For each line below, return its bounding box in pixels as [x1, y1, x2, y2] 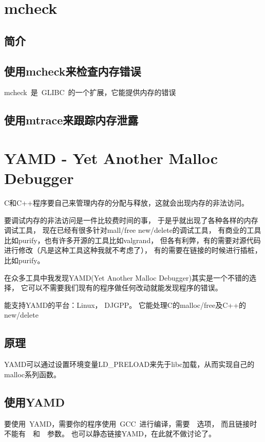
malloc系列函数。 [4, 369, 61, 379]
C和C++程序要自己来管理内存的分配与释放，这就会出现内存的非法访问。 [4, 197, 249, 208]
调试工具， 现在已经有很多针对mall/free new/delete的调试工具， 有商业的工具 [4, 225, 261, 235]
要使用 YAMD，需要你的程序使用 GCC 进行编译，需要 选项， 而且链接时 [4, 418, 257, 429]
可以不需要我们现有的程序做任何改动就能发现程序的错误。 [28, 282, 222, 293]
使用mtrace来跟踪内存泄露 [4, 112, 139, 128]
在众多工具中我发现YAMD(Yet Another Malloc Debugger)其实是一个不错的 [4, 272, 249, 283]
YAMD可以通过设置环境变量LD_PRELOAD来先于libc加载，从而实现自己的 [4, 359, 255, 370]
